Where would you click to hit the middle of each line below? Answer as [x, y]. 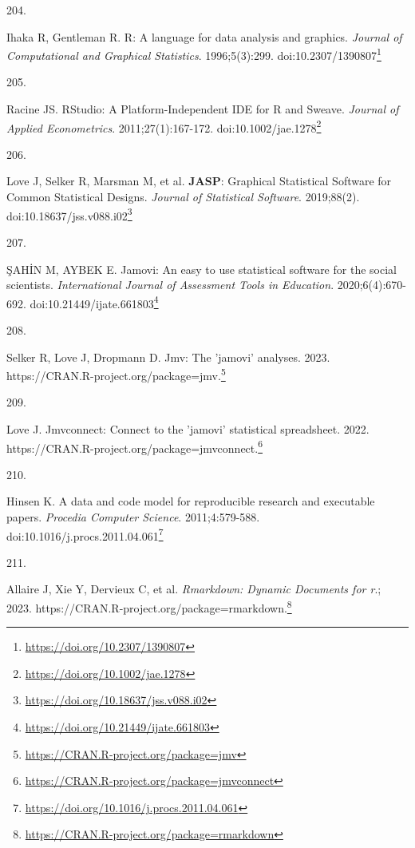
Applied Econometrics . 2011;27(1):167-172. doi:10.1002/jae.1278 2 [164, 126]
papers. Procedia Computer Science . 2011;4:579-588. [133, 517]
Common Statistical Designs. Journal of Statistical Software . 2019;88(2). [183, 197]
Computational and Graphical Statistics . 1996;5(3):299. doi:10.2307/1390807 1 [194, 54]
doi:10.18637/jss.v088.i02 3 [69, 214]
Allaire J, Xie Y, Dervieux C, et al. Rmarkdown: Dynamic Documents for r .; [194, 589]
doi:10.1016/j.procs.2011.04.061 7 [85, 534]
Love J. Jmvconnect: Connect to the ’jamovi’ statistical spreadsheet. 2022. [188, 428]
